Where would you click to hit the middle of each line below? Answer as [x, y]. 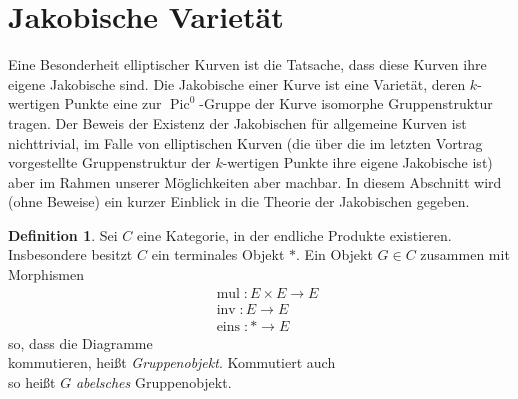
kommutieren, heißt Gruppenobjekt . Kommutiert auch [172, 362]
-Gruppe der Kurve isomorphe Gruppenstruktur [346, 103]
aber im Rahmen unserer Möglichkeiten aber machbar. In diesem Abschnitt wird [255, 181]
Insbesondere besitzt [70, 254]
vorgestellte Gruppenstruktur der [109, 162]
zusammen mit [465, 254]
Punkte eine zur [113, 103]
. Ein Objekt [334, 254]
